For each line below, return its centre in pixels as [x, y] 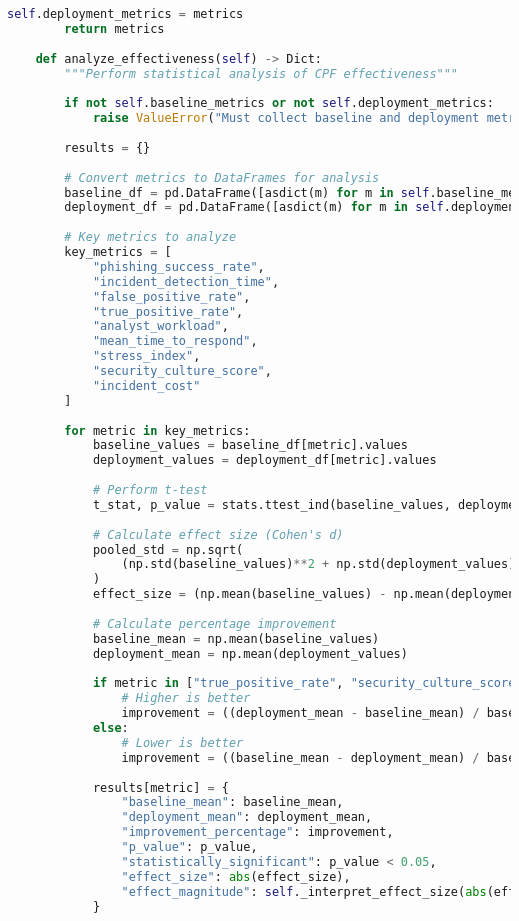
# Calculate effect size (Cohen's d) [218, 534]
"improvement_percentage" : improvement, [257, 832]
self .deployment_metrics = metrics [125, 14]
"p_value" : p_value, [189, 847]
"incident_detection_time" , [186, 281]
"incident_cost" [146, 385]
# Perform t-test [150, 490]
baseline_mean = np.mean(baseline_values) [236, 638]
